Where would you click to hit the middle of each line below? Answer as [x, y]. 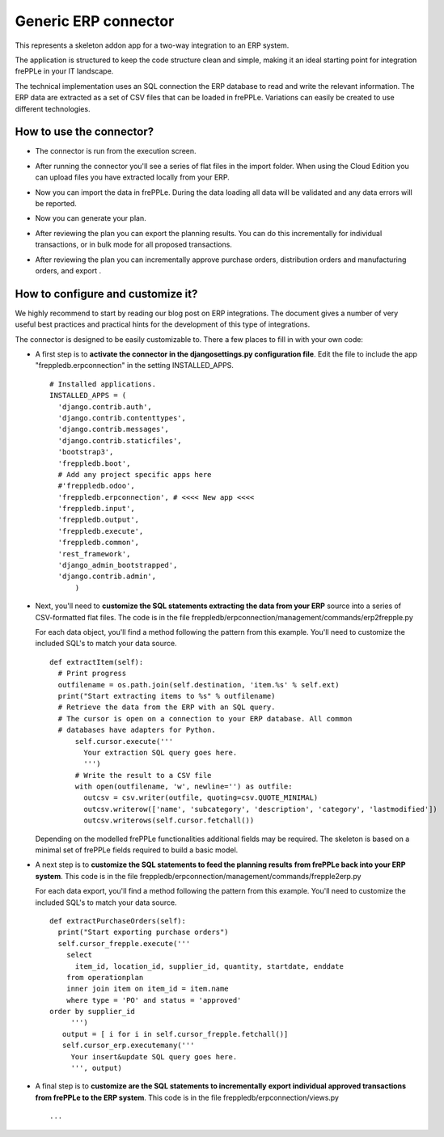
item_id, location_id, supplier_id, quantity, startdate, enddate [209, 966]
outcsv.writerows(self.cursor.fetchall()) [169, 820]
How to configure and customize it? [106, 294]
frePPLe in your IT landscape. [64, 71]
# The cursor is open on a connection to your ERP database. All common [205, 719]
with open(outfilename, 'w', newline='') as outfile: [184, 787]
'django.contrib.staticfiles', [120, 440]
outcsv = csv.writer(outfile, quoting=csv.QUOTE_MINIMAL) [201, 798]
